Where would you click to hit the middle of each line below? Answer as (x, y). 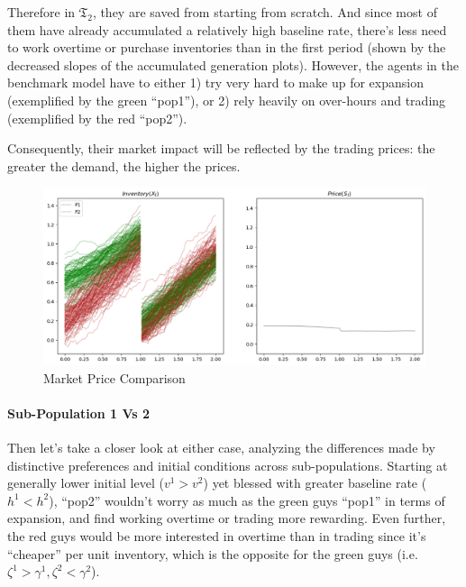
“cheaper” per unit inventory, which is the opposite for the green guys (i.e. (213, 553)
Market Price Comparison (114, 377)
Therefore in (41, 12)
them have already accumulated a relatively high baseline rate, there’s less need (227, 29)
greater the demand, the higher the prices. (124, 165)
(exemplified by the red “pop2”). (97, 118)
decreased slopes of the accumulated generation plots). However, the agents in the (233, 64)
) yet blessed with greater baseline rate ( (315, 483)
